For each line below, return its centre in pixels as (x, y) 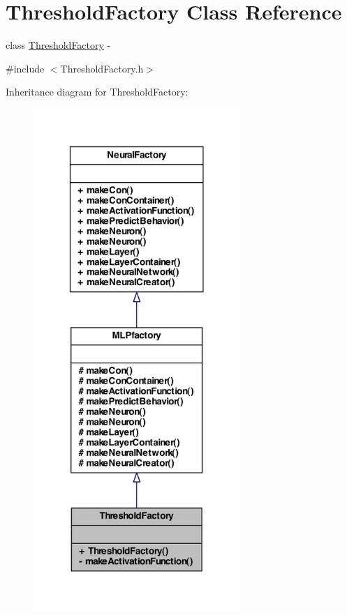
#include (25, 68)
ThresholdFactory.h (102, 68)
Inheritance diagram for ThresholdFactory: (97, 92)
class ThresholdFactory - (58, 45)
